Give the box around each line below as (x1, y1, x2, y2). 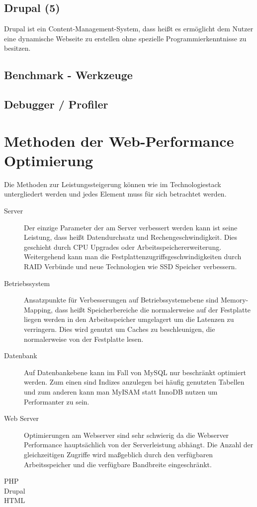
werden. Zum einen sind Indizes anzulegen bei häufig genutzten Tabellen (24, 377, 245, 387)
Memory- (221, 295, 249, 305)
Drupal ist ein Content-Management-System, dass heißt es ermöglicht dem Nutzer (4, 23, 254, 34)
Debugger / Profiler (4, 97, 108, 112)
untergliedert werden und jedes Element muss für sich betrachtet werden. (4, 189, 227, 199)
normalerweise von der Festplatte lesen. (24, 333, 144, 344)
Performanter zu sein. (24, 396, 89, 406)
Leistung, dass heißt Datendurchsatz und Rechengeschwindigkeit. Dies (24, 232, 238, 242)
